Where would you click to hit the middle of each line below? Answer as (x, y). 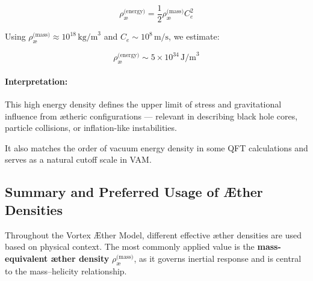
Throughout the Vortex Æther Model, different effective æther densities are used (153, 234)
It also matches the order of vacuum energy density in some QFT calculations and (156, 147)
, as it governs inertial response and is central (218, 258)
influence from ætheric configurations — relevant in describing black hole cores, (151, 116)
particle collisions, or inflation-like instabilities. (91, 128)
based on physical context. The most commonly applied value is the (130, 246)
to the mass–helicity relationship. (66, 270)
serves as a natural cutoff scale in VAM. (78, 159)
